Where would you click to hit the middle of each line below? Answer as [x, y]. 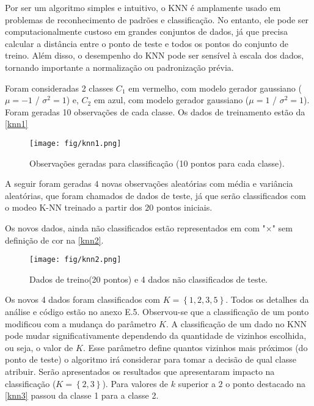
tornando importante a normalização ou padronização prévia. [119, 67]
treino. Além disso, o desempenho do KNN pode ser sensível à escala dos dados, [155, 55]
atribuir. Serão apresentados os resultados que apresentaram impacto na [140, 371]
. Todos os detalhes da [267, 299]
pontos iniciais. [184, 207]
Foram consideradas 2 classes [59, 88]
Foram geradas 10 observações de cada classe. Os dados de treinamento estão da [155, 111]
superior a [197, 383]
